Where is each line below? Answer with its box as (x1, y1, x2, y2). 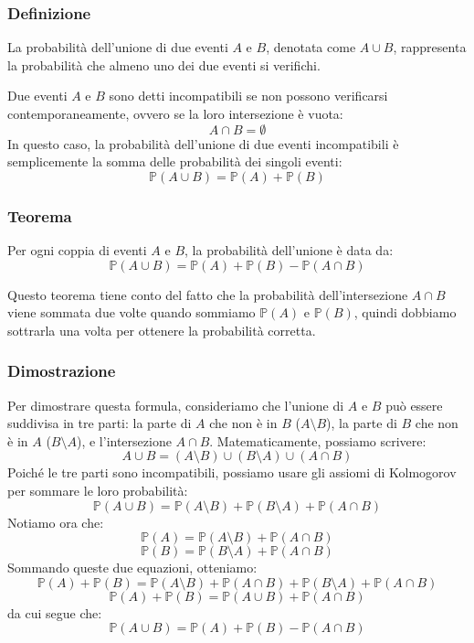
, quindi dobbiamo (353, 303, 457, 322)
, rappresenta (393, 38, 467, 57)
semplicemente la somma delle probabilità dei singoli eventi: (7, 152, 342, 171)
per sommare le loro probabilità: (7, 480, 188, 499)
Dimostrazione (7, 359, 116, 382)
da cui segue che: (7, 603, 102, 622)
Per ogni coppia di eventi (7, 241, 147, 259)
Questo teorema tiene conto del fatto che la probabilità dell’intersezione (7, 284, 408, 304)
